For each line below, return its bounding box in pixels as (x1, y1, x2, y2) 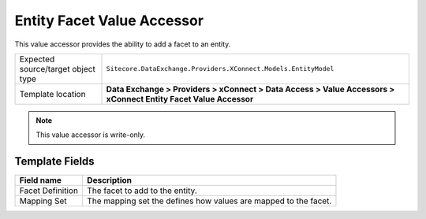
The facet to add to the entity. (87, 185, 197, 196)
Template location (19, 88, 86, 99)
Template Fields (14, 154, 95, 169)
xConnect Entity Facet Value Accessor (106, 93, 254, 104)
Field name (19, 175, 62, 186)
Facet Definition (19, 185, 79, 196)
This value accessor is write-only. (35, 130, 146, 139)
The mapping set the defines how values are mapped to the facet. (87, 195, 332, 206)
